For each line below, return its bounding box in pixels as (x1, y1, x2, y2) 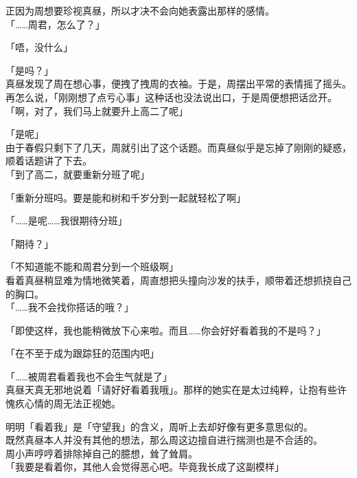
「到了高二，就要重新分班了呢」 (5, 166, 150, 181)
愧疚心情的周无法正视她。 (5, 396, 121, 411)
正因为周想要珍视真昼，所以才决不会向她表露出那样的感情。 (5, 3, 275, 17)
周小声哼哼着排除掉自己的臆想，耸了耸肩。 (5, 446, 198, 460)
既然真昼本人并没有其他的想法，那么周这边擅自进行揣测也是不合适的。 (5, 433, 323, 447)
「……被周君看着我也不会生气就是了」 (5, 369, 172, 383)
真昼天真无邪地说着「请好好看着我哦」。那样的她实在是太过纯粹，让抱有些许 (5, 382, 347, 397)
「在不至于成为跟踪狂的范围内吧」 (5, 346, 159, 360)
